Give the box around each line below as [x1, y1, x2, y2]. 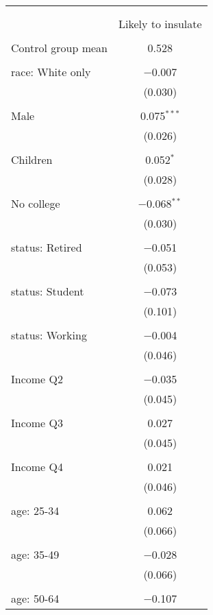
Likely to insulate [118, 16, 202, 32]
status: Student [11, 283, 84, 299]
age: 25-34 [11, 503, 60, 518]
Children [11, 152, 53, 167]
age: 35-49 [11, 546, 60, 562]
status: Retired [11, 239, 82, 255]
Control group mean [11, 40, 108, 56]
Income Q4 [11, 459, 63, 474]
